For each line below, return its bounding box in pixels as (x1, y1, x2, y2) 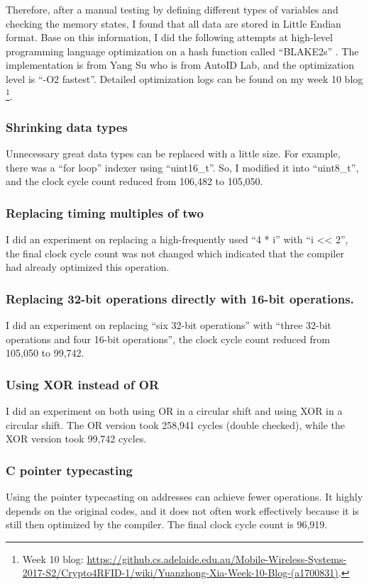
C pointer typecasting (6, 461, 133, 479)
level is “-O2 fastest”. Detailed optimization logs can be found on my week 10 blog (6, 71, 363, 86)
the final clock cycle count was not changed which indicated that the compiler (6, 245, 344, 260)
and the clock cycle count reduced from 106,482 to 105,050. (6, 174, 263, 189)
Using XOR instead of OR (6, 375, 160, 393)
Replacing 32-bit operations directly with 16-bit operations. (6, 289, 354, 307)
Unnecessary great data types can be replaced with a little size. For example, (6, 146, 341, 161)
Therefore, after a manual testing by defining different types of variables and (6, 2, 338, 16)
